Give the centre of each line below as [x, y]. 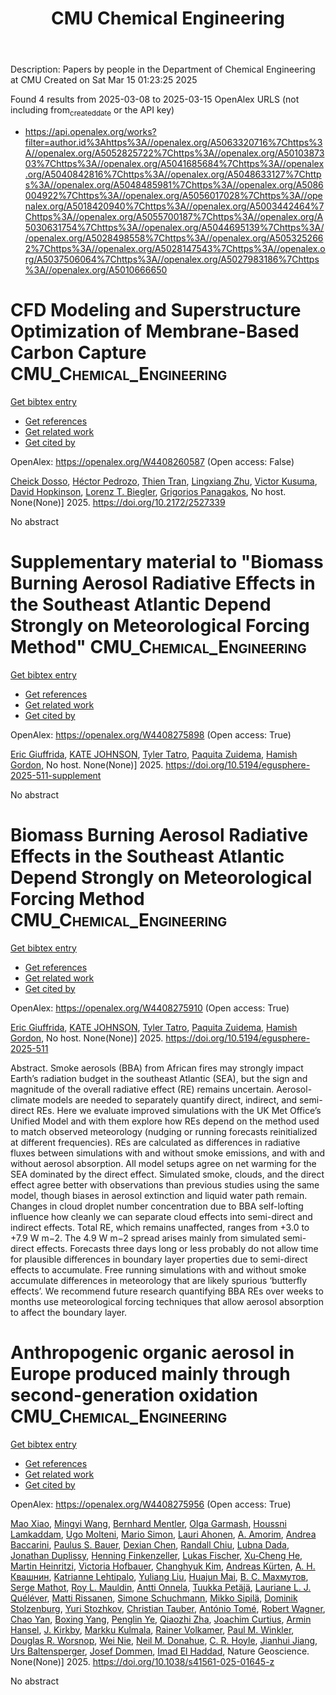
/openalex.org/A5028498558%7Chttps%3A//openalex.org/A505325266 [174, 238]
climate [25, 1099]
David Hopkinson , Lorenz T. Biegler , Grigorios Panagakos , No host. [148, 491]
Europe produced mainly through [150, 1373]
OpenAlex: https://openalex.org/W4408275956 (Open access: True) [151, 1504]
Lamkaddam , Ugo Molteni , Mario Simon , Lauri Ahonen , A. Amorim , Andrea [163, 1534]
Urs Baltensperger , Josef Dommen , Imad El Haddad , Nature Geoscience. [160, 1651]
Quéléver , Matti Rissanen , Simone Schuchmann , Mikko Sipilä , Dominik [154, 1598]
